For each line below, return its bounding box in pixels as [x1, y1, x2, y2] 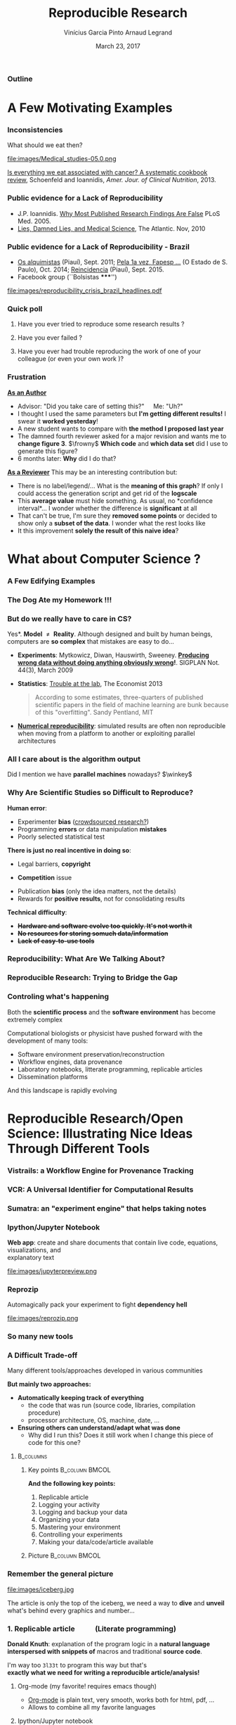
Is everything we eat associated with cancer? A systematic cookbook [7, 168, 208, 177]
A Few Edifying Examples [7, 575, 96, 585]
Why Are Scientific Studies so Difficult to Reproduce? [7, 788, 194, 798]
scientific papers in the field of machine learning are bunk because [34, 700, 229, 708]
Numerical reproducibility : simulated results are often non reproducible [17, 721, 226, 730]
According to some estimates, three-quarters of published [34, 693, 204, 701]
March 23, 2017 [96, 42, 140, 50]
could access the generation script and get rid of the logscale [17, 489, 197, 497]
